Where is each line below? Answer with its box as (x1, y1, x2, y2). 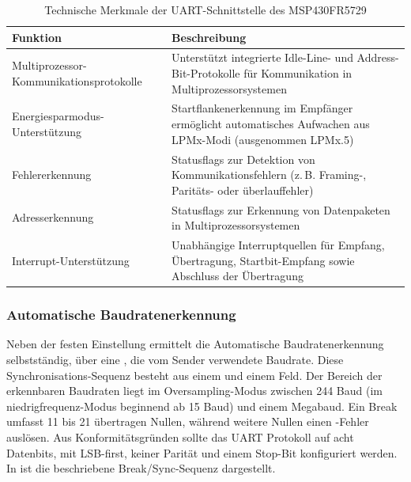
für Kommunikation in (243, 65, 353, 82)
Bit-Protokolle (172, 65, 240, 82)
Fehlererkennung (12, 166, 92, 183)
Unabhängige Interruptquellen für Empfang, (172, 236, 385, 252)
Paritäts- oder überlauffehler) (172, 181, 314, 198)
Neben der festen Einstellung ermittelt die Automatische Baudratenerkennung (6, 336, 384, 352)
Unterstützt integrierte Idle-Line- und (172, 49, 353, 66)
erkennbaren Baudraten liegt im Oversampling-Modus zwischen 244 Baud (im (6, 382, 383, 399)
